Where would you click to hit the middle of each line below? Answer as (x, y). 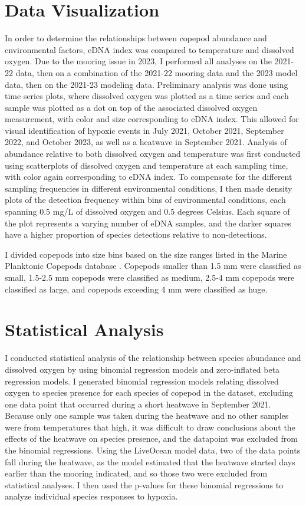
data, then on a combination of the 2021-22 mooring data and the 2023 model (157, 72)
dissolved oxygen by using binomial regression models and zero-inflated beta (142, 369)
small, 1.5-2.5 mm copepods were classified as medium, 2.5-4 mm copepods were (150, 277)
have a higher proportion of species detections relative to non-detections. (136, 234)
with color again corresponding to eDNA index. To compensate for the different (149, 177)
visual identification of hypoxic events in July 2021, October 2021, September (144, 130)
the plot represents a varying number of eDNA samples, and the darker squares (148, 223)
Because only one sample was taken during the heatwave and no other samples (147, 415)
